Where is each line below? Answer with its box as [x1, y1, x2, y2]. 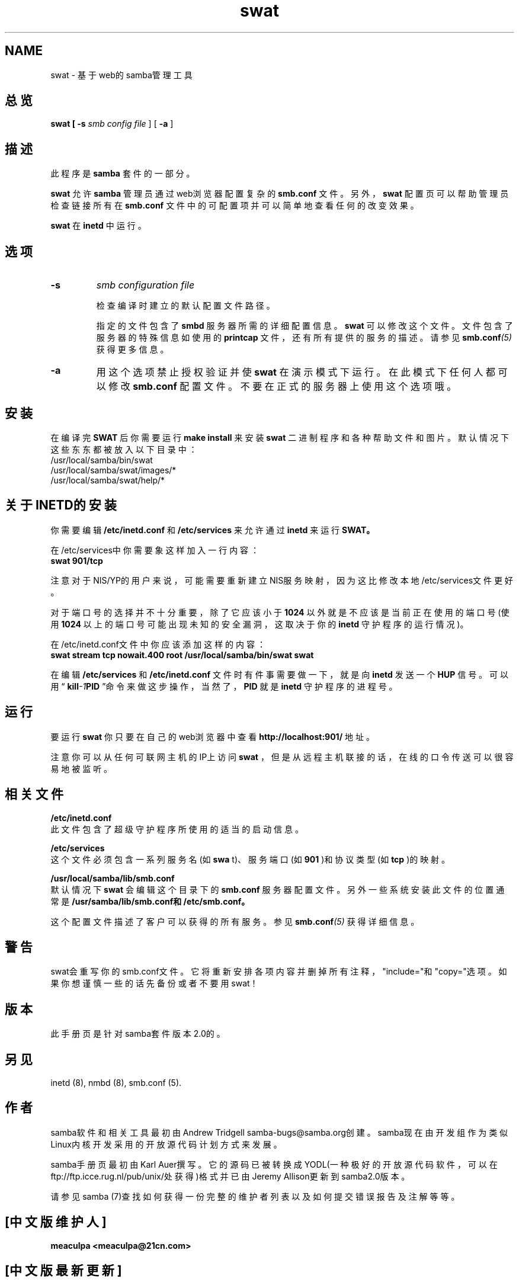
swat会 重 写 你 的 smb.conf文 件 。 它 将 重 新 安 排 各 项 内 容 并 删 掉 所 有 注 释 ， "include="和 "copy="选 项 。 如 [50, 966, 507, 977]
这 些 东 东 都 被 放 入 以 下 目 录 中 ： [50, 444, 197, 454]
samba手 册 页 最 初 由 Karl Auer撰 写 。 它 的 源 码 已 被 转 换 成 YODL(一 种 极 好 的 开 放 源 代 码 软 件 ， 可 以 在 [50, 1159, 498, 1169]
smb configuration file [96, 279, 195, 291]
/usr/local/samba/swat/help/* [50, 475, 165, 485]
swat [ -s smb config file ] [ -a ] [50, 118, 174, 129]
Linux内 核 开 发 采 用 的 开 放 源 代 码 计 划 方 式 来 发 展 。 [50, 1139, 282, 1149]
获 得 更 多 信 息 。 [96, 344, 169, 355]
